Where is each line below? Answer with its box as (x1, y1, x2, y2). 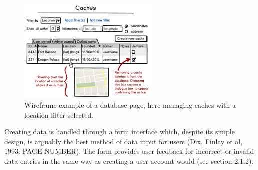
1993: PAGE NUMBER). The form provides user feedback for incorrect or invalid (4, 146, 254, 156)
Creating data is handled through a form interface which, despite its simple (4, 126, 235, 137)
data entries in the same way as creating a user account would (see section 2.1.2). (4, 156, 254, 166)
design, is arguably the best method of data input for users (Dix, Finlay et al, (4, 136, 243, 146)
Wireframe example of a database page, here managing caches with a (24, 100, 236, 110)
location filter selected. (24, 109, 94, 120)
